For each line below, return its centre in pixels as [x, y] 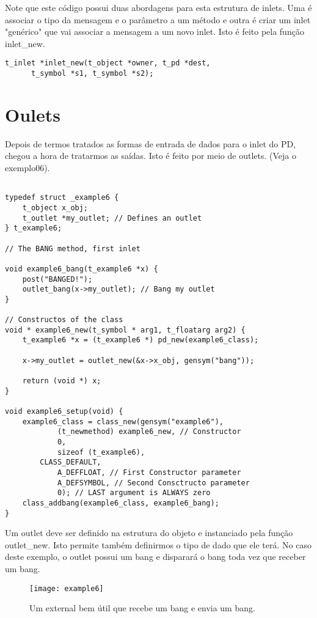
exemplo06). [27, 167]
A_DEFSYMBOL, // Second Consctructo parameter [153, 483]
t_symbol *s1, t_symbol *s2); [92, 74]
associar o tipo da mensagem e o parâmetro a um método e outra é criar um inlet [158, 19]
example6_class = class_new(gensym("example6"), [123, 421]
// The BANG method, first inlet [73, 248]
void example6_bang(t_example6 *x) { [82, 269]
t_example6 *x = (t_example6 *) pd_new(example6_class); [140, 340]
